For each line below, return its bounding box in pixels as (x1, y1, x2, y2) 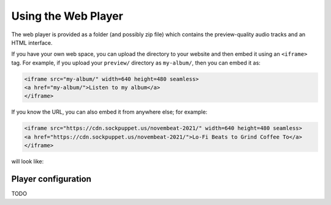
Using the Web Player (11, 9, 124, 23)
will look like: (11, 158, 44, 165)
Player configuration (11, 174, 92, 184)
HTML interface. (11, 39, 53, 46)
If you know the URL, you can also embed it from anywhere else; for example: (11, 108, 208, 116)
